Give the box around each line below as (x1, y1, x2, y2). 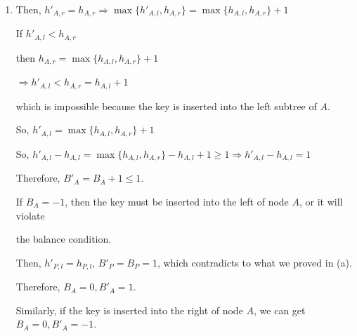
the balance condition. (15, 231, 112, 246)
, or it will (299, 194, 343, 208)
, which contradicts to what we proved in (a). (157, 255, 352, 269)
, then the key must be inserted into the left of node (65, 194, 289, 208)
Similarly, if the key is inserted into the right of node (15, 302, 243, 317)
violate (15, 208, 45, 222)
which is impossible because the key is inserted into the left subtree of (15, 98, 317, 113)
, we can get (254, 302, 306, 317)
